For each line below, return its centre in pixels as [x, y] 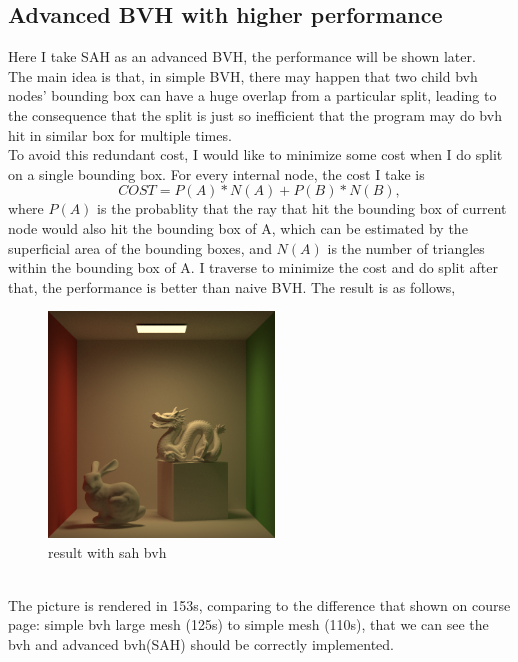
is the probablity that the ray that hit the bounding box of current [302, 208]
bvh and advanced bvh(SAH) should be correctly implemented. [201, 644]
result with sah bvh [107, 551]
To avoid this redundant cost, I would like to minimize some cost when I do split [255, 154]
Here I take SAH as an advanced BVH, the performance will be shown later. [242, 56]
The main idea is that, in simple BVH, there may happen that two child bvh [243, 75]
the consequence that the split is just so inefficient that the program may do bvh [255, 114]
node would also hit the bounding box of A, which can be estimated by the [238, 227]
